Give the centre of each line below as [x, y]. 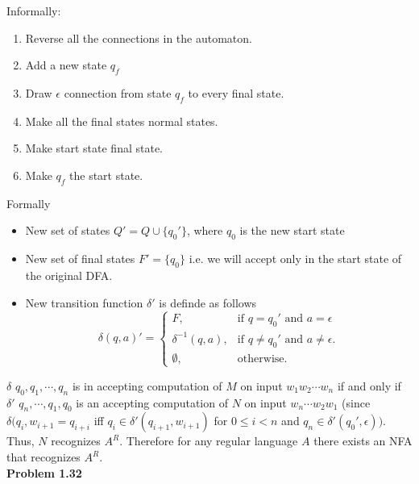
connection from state [118, 92]
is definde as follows [208, 302]
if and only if [369, 385]
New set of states [68, 230]
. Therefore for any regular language [209, 441]
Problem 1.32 [44, 472]
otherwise [261, 359]
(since [356, 402]
